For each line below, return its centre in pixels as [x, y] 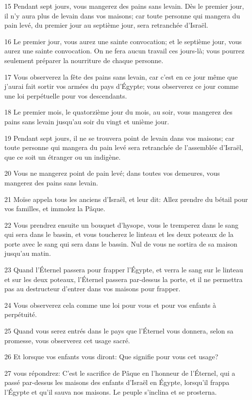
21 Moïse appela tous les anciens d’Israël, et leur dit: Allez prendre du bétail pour [126, 199]
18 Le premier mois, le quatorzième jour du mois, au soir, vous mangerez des [118, 112]
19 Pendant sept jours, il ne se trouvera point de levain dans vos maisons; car [119, 138]
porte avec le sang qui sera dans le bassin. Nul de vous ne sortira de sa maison [121, 243]
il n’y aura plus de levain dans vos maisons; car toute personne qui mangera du [122, 15]
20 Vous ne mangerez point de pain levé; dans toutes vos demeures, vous [112, 173]
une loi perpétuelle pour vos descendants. [66, 95]
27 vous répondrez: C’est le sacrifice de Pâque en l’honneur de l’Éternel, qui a [120, 373]
